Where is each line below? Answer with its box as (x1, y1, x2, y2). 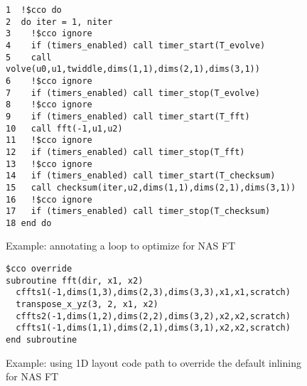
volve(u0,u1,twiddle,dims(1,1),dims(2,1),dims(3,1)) (6, 64, 260, 75)
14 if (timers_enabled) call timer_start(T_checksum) (6, 171, 276, 181)
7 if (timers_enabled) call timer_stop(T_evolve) (6, 87, 260, 98)
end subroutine (6, 335, 77, 345)
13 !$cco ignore (6, 159, 92, 169)
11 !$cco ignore (6, 135, 92, 146)
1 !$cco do (6, 5, 62, 15)
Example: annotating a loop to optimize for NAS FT (6, 238, 236, 253)
